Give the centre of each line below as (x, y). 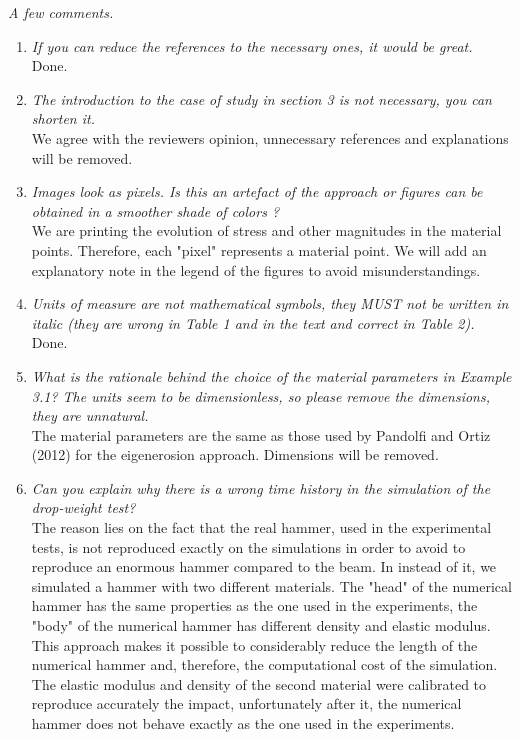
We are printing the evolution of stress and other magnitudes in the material (266, 230)
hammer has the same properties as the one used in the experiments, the (254, 605)
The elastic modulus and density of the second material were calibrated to (259, 683)
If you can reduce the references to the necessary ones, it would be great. (252, 45)
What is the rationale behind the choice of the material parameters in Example (271, 375)
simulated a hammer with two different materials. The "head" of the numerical (271, 585)
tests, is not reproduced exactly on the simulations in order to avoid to (248, 546)
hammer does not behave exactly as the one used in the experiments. (243, 723)
